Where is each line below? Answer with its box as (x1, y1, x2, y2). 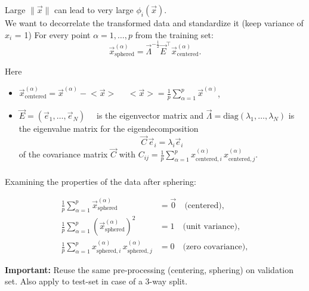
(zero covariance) (183, 243, 246, 252)
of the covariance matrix (18, 148, 108, 160)
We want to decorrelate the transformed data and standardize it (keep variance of (5, 16, 304, 29)
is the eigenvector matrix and (97, 109, 204, 122)
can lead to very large (54, 3, 134, 16)
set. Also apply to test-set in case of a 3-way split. (5, 275, 188, 287)
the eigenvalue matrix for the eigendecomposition (18, 122, 199, 135)
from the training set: (135, 28, 214, 41)
